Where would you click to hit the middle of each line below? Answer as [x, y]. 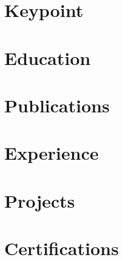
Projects [40, 200]
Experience [52, 153]
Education [48, 57]
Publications [57, 105]
